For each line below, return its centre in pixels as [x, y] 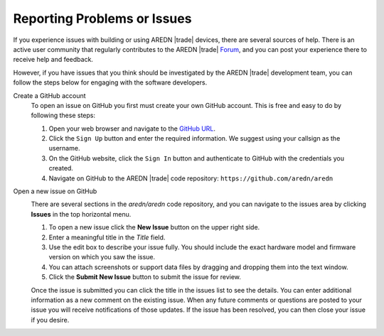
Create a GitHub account [49, 95]
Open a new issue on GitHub [55, 191]
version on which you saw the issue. [102, 257]
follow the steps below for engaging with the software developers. [110, 82]
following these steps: [63, 115]
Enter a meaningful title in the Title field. [107, 237]
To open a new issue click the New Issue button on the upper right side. [154, 227]
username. [64, 148]
